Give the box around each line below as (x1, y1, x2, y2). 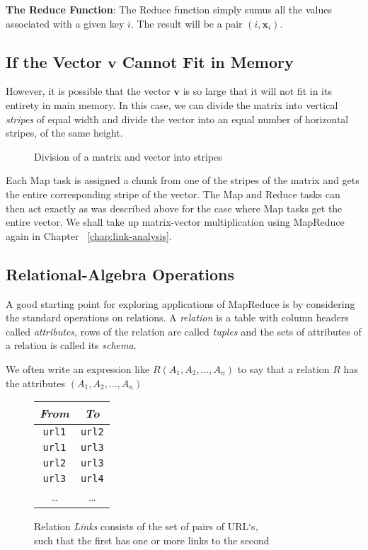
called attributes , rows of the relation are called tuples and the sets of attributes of (6, 323, 362, 338)
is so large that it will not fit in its (183, 84, 332, 98)
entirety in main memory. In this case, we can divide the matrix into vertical (6, 97, 338, 112)
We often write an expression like (6, 361, 150, 376)
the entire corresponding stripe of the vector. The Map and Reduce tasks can (6, 186, 340, 201)
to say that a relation (237, 361, 330, 376)
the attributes (6, 375, 66, 390)
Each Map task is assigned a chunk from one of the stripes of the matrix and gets (6, 173, 360, 188)
